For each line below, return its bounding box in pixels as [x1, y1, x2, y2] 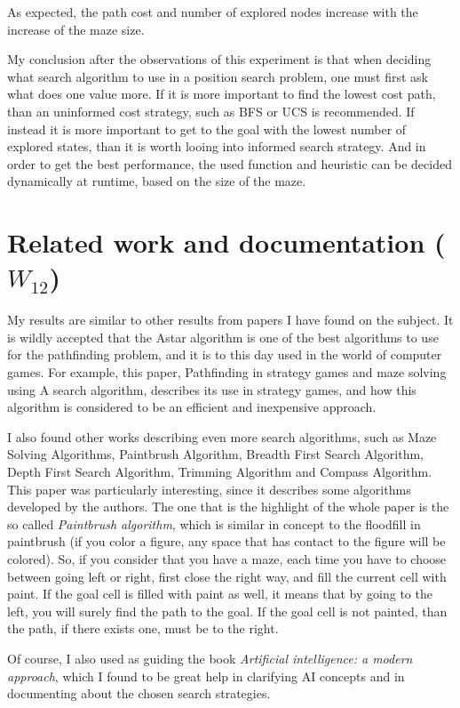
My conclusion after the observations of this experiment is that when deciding [7, 50, 432, 68]
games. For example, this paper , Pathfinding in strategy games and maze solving [7, 363, 447, 382]
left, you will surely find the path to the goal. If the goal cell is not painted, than [7, 601, 448, 620]
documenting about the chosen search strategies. [7, 684, 271, 703]
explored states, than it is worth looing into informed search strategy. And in [7, 137, 426, 156]
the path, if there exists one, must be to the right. [7, 619, 279, 638]
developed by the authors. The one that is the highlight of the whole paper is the [7, 497, 449, 516]
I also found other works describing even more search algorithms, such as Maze [7, 427, 437, 446]
